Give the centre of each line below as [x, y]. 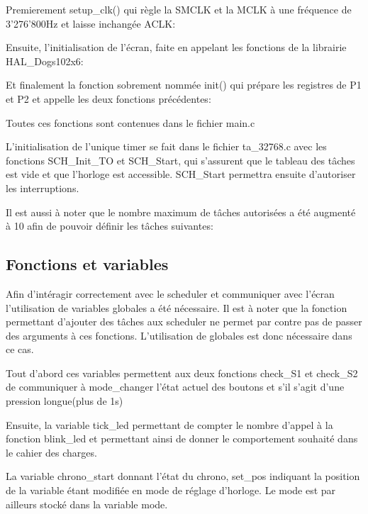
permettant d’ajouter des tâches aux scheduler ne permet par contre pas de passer [184, 322]
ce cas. [20, 349]
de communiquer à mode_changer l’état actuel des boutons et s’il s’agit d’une [175, 387]
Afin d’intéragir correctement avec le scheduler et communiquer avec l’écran [170, 293]
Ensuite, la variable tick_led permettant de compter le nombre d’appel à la [169, 424]
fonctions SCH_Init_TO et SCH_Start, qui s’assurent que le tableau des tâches [180, 160]
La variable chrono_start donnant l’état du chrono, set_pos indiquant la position [183, 476]
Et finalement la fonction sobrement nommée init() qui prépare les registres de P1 [184, 85]
